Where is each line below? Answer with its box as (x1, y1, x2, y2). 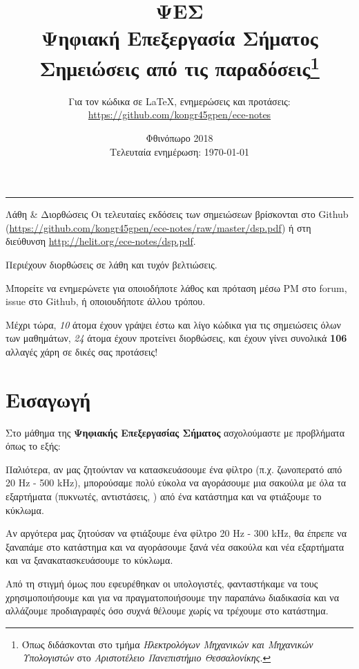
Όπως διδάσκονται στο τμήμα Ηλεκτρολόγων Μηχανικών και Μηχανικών (21, 636, 313, 651)
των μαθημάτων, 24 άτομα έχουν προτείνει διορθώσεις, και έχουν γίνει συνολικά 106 (6, 331, 347, 345)
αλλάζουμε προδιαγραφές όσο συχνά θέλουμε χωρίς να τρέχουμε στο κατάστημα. (6, 603, 329, 618)
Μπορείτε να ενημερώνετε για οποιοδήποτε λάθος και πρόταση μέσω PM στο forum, (6, 280, 347, 295)
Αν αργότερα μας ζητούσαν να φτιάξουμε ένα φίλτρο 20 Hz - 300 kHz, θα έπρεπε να (6, 526, 347, 540)
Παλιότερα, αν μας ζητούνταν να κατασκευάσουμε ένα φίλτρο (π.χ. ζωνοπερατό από (6, 461, 342, 476)
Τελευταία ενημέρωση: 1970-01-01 (109, 144, 250, 158)
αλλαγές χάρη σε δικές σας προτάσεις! (6, 344, 158, 358)
